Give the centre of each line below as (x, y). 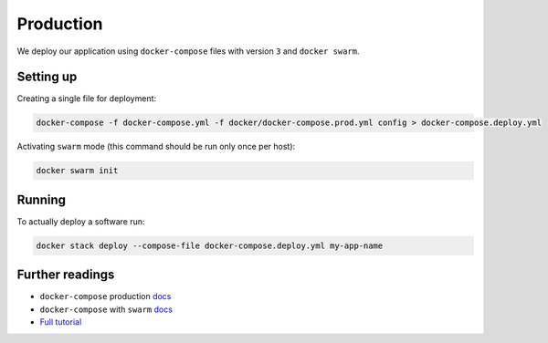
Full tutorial (61, 322)
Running (42, 199)
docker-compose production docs (105, 296)
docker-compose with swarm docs (106, 309)
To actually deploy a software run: (81, 221)
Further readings (66, 275)
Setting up (47, 77)
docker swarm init (77, 171)
